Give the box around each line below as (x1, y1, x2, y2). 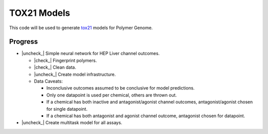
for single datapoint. (46, 106, 88, 112)
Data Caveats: (34, 78, 63, 84)
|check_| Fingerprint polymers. (34, 57, 97, 63)
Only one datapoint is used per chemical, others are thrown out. (46, 92, 177, 98)
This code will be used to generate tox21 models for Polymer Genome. (9, 25, 153, 31)
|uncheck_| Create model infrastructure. (34, 71, 116, 77)
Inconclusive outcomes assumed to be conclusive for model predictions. (46, 85, 195, 91)
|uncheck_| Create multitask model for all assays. (21, 120, 123, 126)
